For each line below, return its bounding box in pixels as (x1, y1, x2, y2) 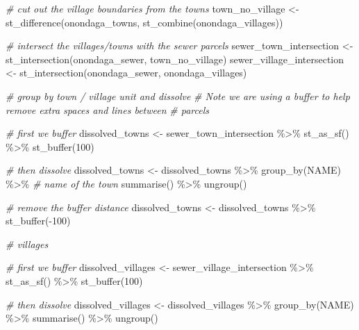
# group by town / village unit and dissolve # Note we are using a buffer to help (6, 88, 350, 103)
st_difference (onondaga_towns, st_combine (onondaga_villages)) (6, 15, 283, 29)
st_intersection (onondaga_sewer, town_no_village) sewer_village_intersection (6, 51, 344, 66)
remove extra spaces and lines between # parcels (6, 102, 209, 117)
